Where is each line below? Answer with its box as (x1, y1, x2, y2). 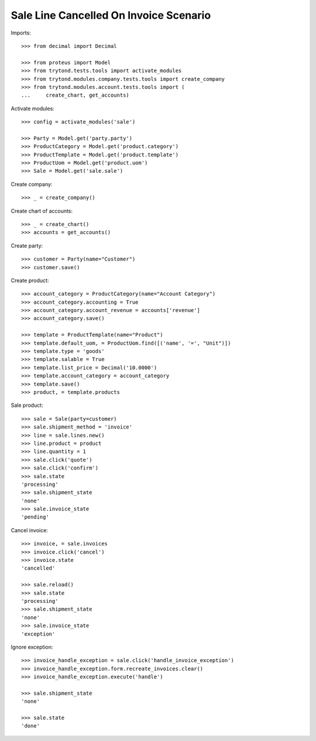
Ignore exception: (11, 643, 53, 650)
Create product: (11, 277, 49, 284)
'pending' (21, 514, 49, 520)
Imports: (11, 29, 32, 36)
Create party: (11, 242, 43, 249)
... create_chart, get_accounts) (21, 92, 130, 99)
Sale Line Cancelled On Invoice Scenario (11, 9, 211, 22)
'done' (21, 723, 40, 729)
